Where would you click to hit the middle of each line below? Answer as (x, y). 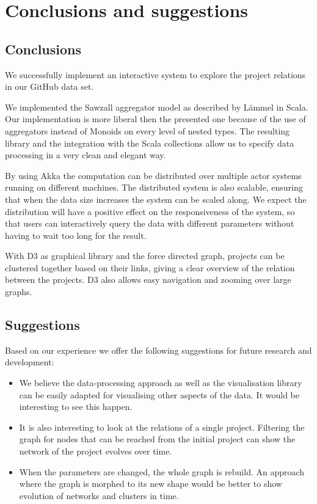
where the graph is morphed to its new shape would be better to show (151, 484)
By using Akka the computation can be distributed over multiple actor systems (153, 175)
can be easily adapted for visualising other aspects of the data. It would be (159, 394)
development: (30, 362)
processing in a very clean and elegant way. (86, 155)
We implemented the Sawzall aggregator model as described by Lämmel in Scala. (157, 107)
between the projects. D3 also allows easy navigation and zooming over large (148, 279)
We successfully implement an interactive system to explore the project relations (155, 74)
